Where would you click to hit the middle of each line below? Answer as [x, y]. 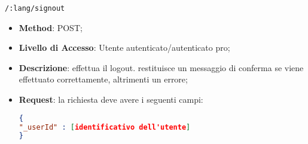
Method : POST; [51, 27]
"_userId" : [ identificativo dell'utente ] [105, 127]
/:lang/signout [35, 8]
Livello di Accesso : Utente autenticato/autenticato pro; [124, 48]
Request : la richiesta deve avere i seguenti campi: [111, 99]
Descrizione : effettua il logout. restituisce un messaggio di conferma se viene [161, 67]
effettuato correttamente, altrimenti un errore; [103, 79]
